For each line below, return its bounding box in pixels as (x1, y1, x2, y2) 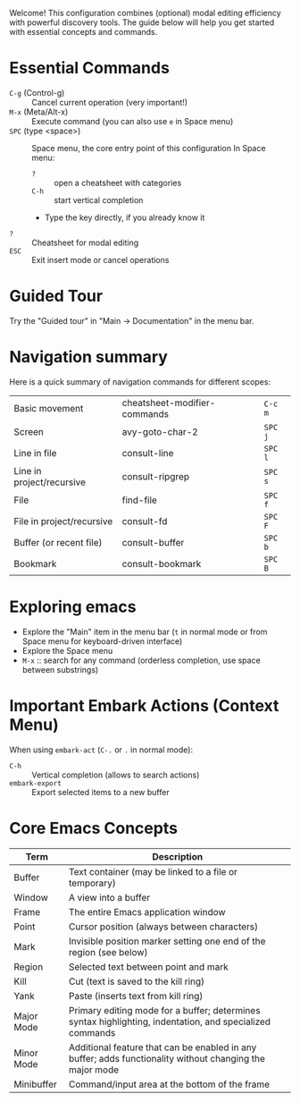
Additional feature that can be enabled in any (68, 1041, 257, 1054)
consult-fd (121, 514, 168, 527)
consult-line (121, 446, 174, 459)
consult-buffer (121, 536, 185, 548)
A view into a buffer (68, 891, 151, 903)
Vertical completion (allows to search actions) (31, 769, 200, 780)
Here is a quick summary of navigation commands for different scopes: (9, 376, 271, 387)
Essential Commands (9, 58, 170, 79)
